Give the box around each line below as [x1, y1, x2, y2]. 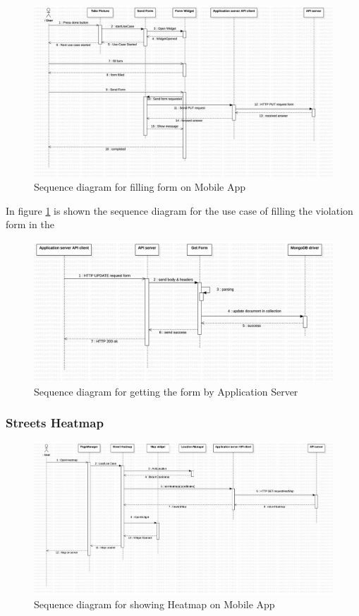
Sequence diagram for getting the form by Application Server [34, 384, 298, 398]
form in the [6, 217, 54, 232]
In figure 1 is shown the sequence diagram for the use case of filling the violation [6, 203, 353, 218]
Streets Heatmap [6, 414, 104, 432]
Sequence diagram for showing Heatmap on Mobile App [34, 597, 275, 612]
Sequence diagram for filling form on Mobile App [34, 179, 245, 194]
